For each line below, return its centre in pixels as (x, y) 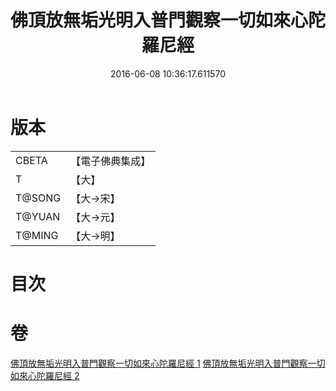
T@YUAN (38, 216)
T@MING (37, 235)
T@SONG (38, 198)
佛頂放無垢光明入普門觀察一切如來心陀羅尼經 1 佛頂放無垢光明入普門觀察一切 (168, 363)
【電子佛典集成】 (111, 161)
